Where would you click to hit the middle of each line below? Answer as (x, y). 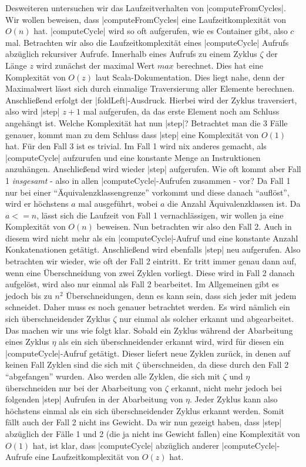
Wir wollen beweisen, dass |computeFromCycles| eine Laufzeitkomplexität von (146, 19)
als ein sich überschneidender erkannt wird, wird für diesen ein (172, 342)
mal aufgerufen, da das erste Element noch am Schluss (181, 111)
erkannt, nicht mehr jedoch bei (226, 387)
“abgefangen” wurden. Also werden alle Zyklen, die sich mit (113, 376)
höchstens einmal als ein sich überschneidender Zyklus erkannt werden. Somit (145, 410)
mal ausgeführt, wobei (118, 204)
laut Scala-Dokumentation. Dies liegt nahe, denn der (190, 77)
